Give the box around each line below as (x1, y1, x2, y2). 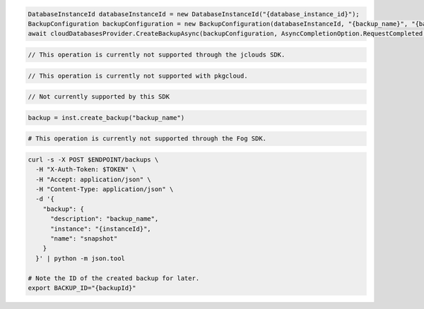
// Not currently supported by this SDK (28, 92, 170, 101)
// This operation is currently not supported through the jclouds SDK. (28, 50, 285, 59)
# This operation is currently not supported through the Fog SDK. (28, 135, 267, 143)
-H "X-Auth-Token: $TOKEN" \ (35, 166, 137, 174)
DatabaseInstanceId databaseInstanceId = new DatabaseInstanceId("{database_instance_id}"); (28, 10, 360, 18)
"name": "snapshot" (50, 234, 118, 243)
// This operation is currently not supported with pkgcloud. (28, 71, 248, 80)
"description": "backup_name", (50, 215, 159, 223)
